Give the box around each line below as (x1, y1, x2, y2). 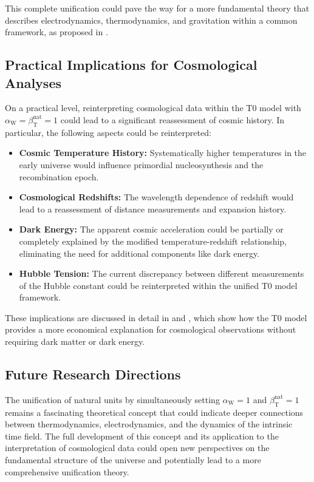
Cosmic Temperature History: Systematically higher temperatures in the (19, 146, 307, 159)
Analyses (5, 73, 61, 92)
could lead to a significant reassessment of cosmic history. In (60, 113, 285, 126)
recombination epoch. (19, 170, 99, 183)
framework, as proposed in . (5, 25, 108, 38)
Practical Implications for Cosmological (5, 55, 258, 74)
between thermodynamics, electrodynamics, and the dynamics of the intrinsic (5, 418, 293, 430)
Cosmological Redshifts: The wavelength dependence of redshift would (19, 191, 294, 203)
